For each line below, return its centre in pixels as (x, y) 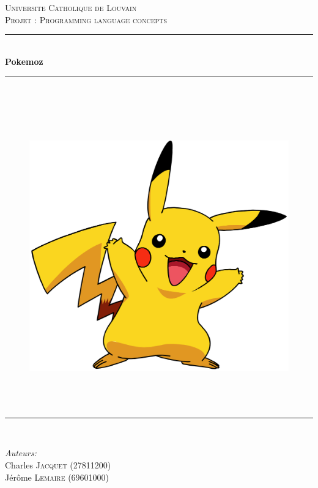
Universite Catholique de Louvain (71, 7)
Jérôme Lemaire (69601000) (57, 477)
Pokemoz (24, 61)
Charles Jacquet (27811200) (58, 465)
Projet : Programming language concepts (86, 19)
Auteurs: (21, 453)
